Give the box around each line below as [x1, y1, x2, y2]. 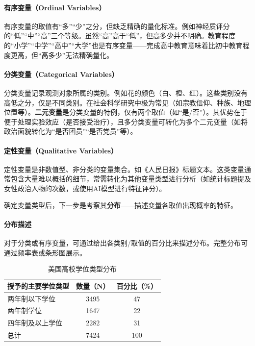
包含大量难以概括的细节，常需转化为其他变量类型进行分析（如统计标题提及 [10, 173, 251, 184]
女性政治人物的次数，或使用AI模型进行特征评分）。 [4, 183, 166, 193]
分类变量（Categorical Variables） [4, 69, 119, 79]
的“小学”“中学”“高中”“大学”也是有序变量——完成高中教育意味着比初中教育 [4, 40, 243, 50]
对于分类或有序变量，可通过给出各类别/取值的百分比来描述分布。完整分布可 [4, 237, 248, 247]
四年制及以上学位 [7, 318, 62, 328]
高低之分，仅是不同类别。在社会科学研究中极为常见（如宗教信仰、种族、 [4, 97, 237, 107]
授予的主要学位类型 [7, 280, 69, 291]
